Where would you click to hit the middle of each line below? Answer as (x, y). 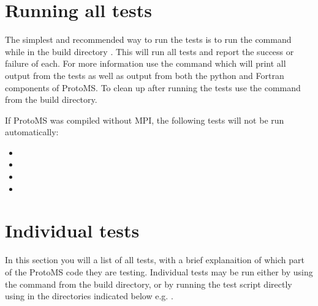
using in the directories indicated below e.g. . (89, 296)
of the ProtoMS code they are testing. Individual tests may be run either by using (159, 271)
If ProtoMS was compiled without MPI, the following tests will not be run (145, 120)
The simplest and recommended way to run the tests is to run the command (148, 39)
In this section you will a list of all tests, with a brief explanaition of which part (155, 260)
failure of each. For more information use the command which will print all (146, 63)
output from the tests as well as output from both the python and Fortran (145, 75)
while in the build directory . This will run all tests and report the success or (150, 51)
